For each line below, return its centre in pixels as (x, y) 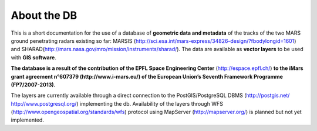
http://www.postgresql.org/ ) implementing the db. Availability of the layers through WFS (117, 103)
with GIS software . (34, 57)
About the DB (44, 15)
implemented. (27, 120)
